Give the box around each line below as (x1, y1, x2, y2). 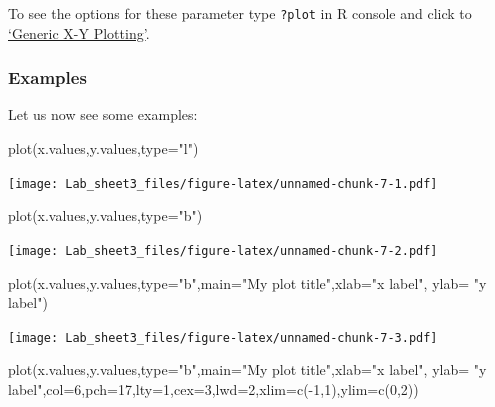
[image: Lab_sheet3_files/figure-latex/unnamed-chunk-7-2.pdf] (8, 243, 438, 258)
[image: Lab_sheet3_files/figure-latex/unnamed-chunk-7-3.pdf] (8, 330, 438, 345)
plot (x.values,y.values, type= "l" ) (8, 138, 199, 159)
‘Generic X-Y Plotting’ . (8, 22, 150, 43)
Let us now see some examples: (8, 104, 198, 125)
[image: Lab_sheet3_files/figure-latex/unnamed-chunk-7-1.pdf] (8, 176, 438, 191)
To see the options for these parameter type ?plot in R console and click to (8, 3, 472, 23)
